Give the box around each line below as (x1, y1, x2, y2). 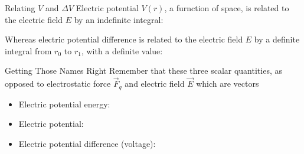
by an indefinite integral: (74, 13, 164, 25)
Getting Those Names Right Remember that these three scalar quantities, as (5, 64, 282, 77)
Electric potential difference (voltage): (18, 137, 156, 149)
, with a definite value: (81, 44, 163, 57)
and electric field (125, 77, 185, 90)
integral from (5, 44, 52, 57)
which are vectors (196, 77, 259, 90)
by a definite (254, 33, 300, 45)
